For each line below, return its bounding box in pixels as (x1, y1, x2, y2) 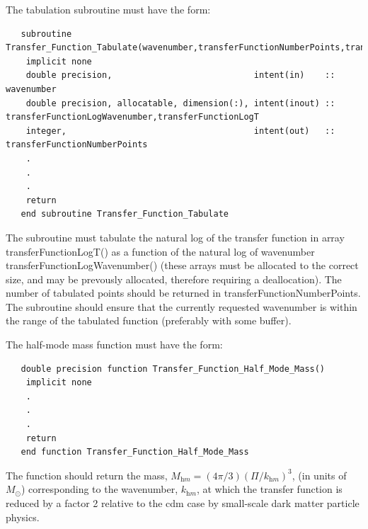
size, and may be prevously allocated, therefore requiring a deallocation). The (6, 271, 342, 286)
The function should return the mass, (6, 467, 168, 482)
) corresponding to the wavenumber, (21, 482, 178, 496)
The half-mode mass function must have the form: (6, 337, 223, 352)
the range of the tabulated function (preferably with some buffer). (6, 313, 292, 328)
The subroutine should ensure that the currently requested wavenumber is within (6, 299, 357, 314)
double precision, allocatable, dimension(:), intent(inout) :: (25, 98, 335, 108)
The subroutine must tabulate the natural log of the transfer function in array (6, 229, 345, 244)
